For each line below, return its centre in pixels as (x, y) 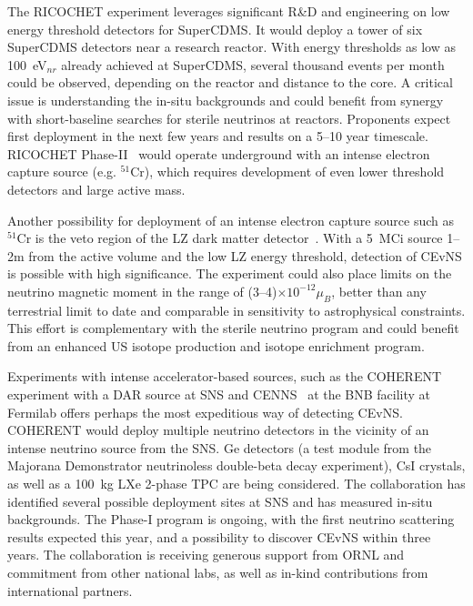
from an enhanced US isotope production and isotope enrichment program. (216, 345)
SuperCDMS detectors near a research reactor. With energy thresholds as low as (231, 47)
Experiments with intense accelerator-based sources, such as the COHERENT (225, 376)
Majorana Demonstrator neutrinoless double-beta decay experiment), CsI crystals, (236, 465)
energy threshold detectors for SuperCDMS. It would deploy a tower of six (215, 29)
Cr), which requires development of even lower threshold (287, 172)
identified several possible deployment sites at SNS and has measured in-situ (220, 501)
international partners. (70, 590)
